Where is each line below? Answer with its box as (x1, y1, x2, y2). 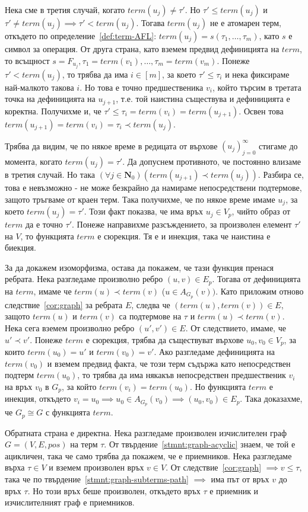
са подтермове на (119, 310, 182, 322)
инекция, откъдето (5, 392, 71, 405)
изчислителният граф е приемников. (5, 496, 135, 508)
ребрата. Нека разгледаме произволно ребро (5, 273, 163, 285)
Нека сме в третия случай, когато (5, 4, 125, 15)
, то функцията (20, 229, 74, 242)
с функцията (45, 406, 90, 418)
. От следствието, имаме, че (185, 321, 286, 334)
